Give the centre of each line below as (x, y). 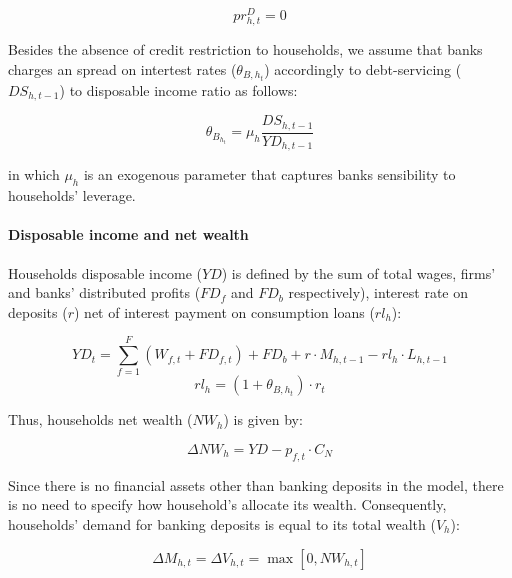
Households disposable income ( (105, 272)
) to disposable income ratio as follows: (178, 89)
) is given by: (263, 419)
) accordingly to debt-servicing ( (363, 68)
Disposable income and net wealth (128, 234)
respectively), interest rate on (378, 292)
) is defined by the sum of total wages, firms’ (358, 272)
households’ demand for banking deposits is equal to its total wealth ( (222, 523)
